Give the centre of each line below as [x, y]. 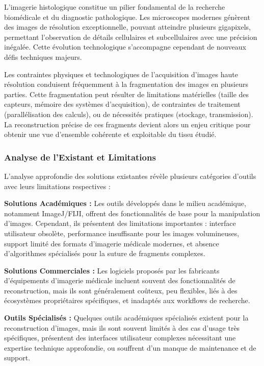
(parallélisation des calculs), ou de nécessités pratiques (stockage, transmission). [129, 114]
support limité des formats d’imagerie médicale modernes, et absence [112, 243]
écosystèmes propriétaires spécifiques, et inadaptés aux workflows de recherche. [127, 300]
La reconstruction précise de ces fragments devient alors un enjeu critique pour [127, 124]
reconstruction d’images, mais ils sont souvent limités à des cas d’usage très [122, 327]
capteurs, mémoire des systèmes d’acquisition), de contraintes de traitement [122, 104]
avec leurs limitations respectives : [57, 186]
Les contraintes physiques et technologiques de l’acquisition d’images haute [121, 74]
